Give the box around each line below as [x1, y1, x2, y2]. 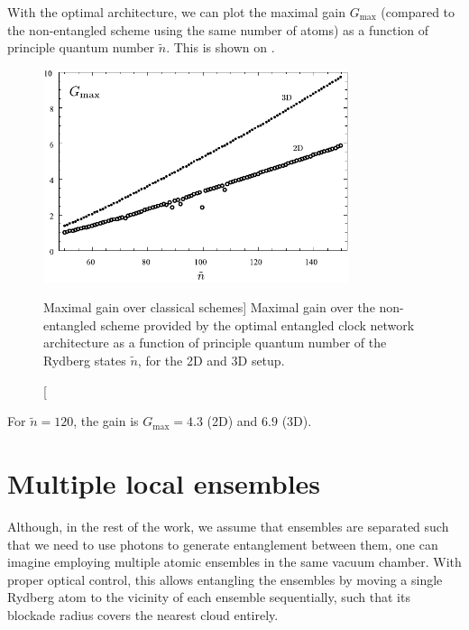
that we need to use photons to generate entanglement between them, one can [7, 534, 438, 553]
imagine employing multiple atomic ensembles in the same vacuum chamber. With [7, 552, 462, 571]
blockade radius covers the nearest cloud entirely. [7, 605, 279, 624]
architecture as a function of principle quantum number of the [43, 333, 387, 352]
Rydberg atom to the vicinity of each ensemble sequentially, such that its [7, 588, 410, 607]
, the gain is [73, 412, 139, 431]
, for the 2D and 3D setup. [137, 351, 285, 370]
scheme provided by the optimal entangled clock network [100, 315, 415, 334]
